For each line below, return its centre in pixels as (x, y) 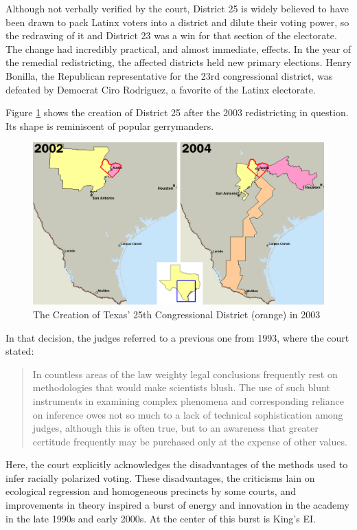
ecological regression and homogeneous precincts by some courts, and (151, 491)
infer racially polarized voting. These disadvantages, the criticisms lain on (160, 477)
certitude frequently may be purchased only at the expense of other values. (190, 441)
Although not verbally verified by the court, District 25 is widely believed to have (177, 8)
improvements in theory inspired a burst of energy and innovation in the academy (177, 505)
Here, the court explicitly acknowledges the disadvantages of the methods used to (177, 464)
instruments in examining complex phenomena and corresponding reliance (188, 400)
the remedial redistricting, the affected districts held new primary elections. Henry (178, 62)
